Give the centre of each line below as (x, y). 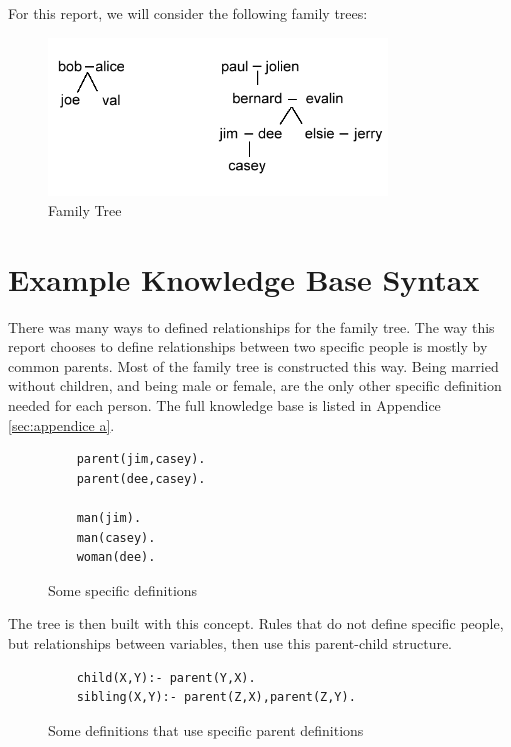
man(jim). (109, 517)
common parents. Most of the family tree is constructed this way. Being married (253, 365)
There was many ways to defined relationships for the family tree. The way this (251, 326)
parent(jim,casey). (141, 459)
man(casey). (116, 537)
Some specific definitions (123, 589)
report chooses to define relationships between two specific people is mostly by (248, 346)
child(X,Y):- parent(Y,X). (166, 677)
